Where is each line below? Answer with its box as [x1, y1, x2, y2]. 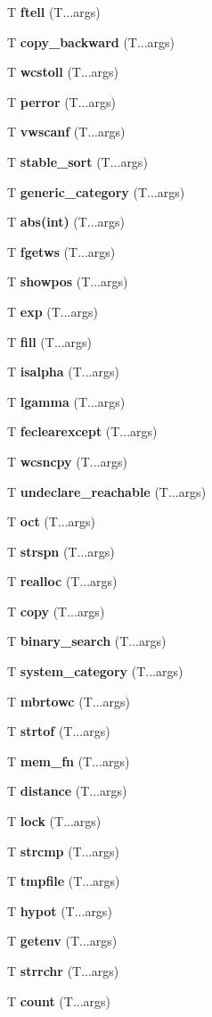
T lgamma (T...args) [7, 392, 126, 410]
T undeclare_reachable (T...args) [7, 482, 207, 500]
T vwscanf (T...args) [7, 122, 126, 141]
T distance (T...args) [7, 781, 127, 800]
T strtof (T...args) [7, 722, 110, 740]
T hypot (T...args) [7, 901, 112, 920]
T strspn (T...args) [7, 542, 115, 560]
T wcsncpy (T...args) [7, 451, 127, 470]
